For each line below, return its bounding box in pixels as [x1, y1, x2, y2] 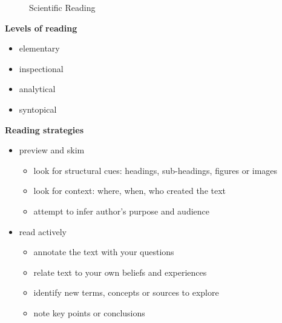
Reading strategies [5, 123, 84, 136]
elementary [19, 42, 60, 55]
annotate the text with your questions [33, 245, 174, 258]
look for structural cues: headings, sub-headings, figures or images [33, 164, 278, 176]
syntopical [19, 102, 57, 115]
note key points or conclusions [33, 306, 145, 319]
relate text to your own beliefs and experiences [33, 265, 207, 278]
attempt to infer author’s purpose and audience [33, 204, 210, 217]
